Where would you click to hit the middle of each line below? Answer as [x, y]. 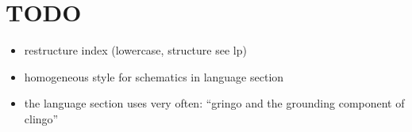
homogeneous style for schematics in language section [154, 76]
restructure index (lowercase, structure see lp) [135, 50]
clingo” [41, 118]
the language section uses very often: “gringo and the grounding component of [214, 103]
